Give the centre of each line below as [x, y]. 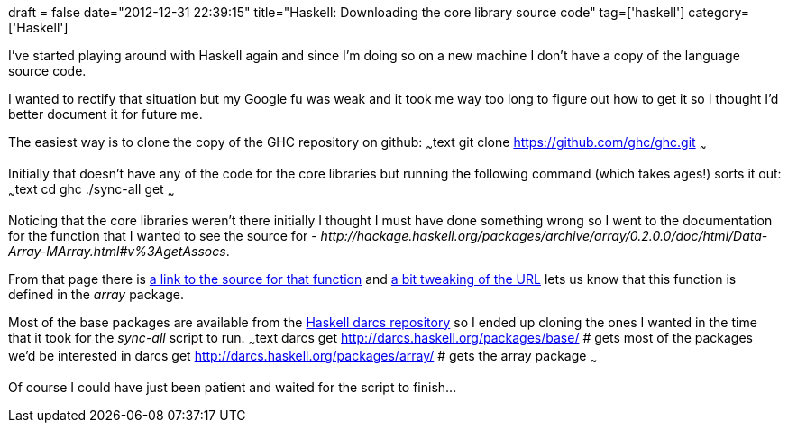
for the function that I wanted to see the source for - [163, 235]
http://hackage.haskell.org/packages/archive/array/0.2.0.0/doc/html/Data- [544, 235]
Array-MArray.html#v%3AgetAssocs [117, 251]
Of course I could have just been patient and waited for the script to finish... [233, 388]
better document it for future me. [105, 114]
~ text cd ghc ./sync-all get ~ [92, 190]
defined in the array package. [96, 294]
